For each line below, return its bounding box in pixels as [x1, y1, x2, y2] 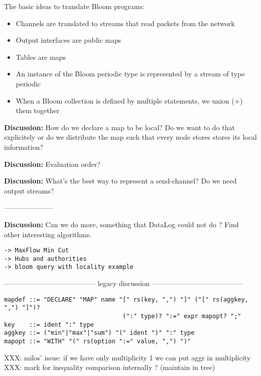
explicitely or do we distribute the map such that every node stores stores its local [4, 132, 257, 142]
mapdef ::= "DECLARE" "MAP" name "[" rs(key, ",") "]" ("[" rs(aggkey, [4, 296, 248, 303]
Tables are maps [16, 51, 66, 62]
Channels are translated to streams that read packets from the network [16, 18, 235, 28]
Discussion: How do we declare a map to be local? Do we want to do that [4, 122, 235, 132]
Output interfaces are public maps [16, 35, 121, 45]
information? [4, 141, 43, 152]
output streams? [4, 185, 54, 196]
